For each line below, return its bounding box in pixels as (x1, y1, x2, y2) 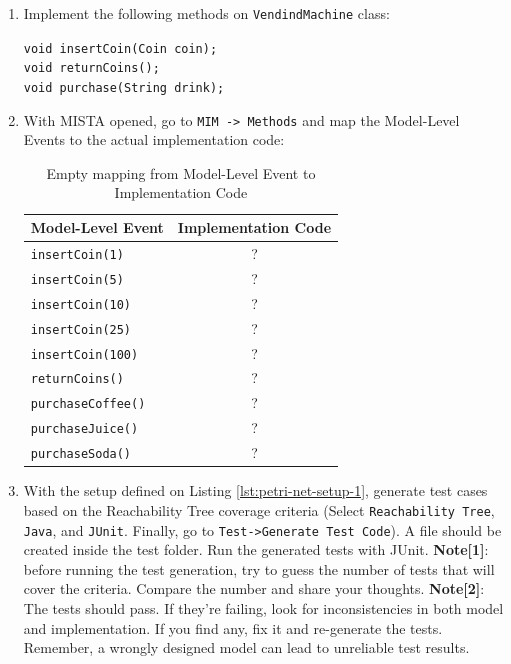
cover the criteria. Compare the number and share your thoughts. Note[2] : (23, 578, 485, 599)
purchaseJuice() (30, 422, 139, 437)
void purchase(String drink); (23, 80, 225, 95)
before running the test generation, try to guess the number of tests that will (23, 558, 495, 579)
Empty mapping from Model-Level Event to (46, 162, 316, 183)
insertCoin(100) (30, 347, 139, 362)
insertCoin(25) (30, 322, 132, 337)
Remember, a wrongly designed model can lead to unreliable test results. (23, 637, 470, 658)
